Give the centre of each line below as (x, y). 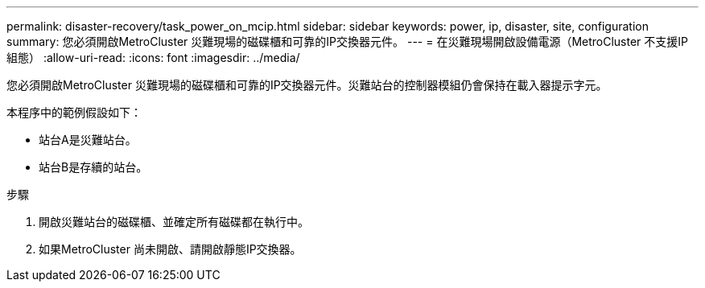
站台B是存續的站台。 (93, 167)
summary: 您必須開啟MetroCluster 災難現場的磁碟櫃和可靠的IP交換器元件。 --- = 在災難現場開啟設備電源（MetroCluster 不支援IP (348, 41)
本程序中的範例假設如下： (74, 112)
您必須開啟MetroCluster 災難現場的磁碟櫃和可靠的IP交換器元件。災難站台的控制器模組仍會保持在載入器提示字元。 (307, 85)
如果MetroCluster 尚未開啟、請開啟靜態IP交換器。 (170, 249)
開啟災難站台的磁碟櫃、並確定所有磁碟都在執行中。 (174, 222)
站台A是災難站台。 (88, 140)
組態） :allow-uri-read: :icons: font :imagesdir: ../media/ (153, 58)
